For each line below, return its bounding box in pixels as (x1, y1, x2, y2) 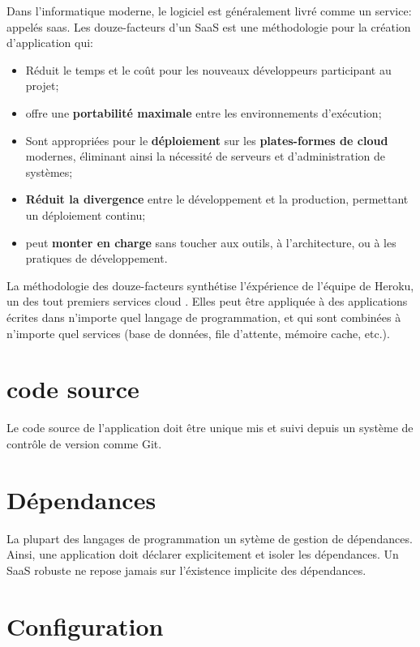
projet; (25, 77, 59, 94)
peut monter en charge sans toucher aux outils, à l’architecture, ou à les (25, 234, 396, 251)
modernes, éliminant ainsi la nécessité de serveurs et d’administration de (25, 148, 386, 165)
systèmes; (25, 163, 73, 180)
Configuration (6, 609, 164, 642)
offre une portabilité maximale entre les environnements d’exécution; (25, 104, 382, 121)
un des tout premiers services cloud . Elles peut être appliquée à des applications (6, 293, 408, 310)
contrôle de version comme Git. (6, 435, 162, 452)
